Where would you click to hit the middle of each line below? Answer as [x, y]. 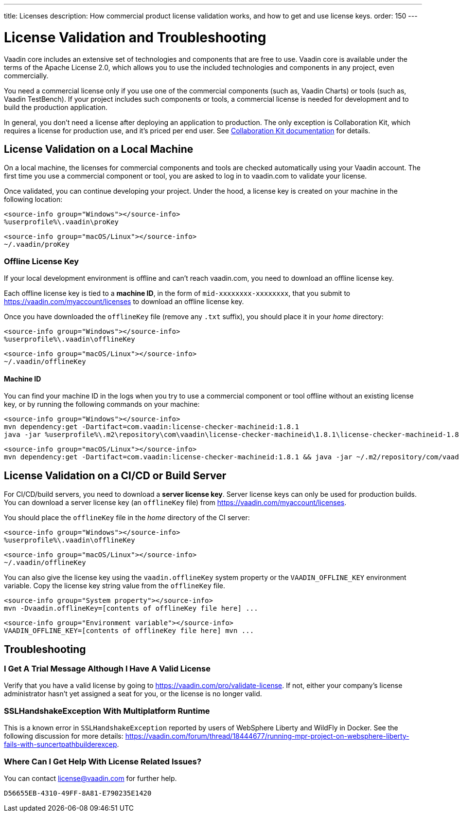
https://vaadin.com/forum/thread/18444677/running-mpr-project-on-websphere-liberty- [267, 736]
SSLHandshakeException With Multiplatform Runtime [107, 711]
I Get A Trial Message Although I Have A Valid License [107, 669]
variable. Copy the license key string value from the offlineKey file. [115, 586]
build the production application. [56, 107]
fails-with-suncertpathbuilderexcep [61, 744]
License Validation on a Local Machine [99, 149]
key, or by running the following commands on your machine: [102, 404]
